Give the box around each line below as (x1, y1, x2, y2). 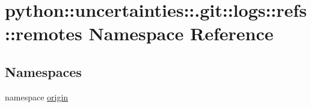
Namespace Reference (88, 21, 274, 46)
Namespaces (5, 62, 82, 81)
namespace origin (5, 90, 69, 103)
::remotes (5, 21, 82, 46)
